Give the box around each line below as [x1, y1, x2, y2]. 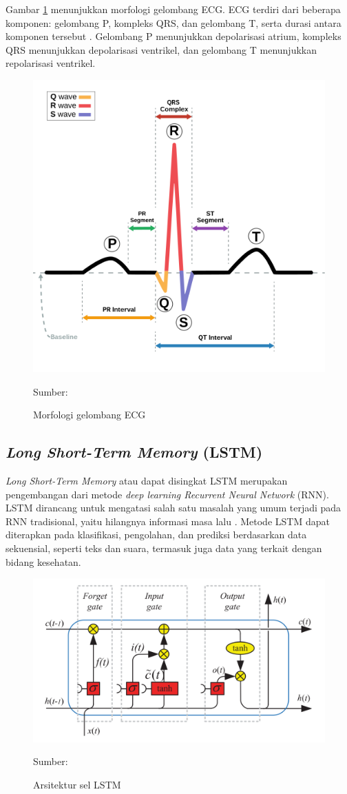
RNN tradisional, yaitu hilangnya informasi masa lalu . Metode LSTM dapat [6, 513, 330, 528]
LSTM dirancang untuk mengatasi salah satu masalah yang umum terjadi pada [6, 500, 341, 515]
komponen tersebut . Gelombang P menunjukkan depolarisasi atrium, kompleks [6, 29, 341, 43]
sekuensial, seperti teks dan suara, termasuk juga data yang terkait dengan [6, 540, 322, 555]
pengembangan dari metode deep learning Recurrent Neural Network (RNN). [6, 487, 329, 501]
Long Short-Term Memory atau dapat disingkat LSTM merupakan [6, 473, 288, 487]
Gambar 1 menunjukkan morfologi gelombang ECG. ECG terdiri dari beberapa [6, 2, 341, 16]
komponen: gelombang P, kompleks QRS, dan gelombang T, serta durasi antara [6, 15, 341, 30]
